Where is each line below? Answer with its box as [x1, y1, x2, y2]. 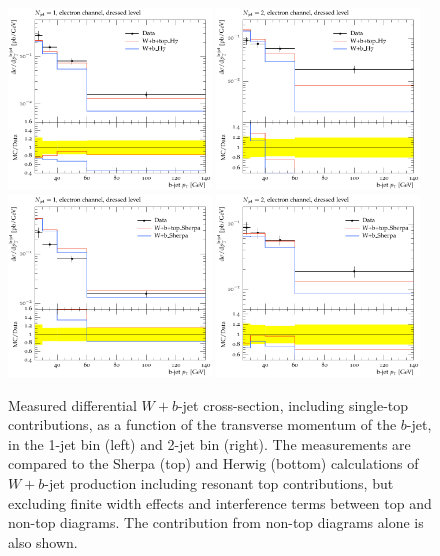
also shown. [8, 531, 78, 552]
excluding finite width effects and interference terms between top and [8, 492, 432, 513]
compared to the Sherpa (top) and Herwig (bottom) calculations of [8, 453, 419, 474]
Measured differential [8, 394, 137, 415]
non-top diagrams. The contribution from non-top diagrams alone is [8, 512, 424, 533]
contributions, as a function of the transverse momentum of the [8, 414, 397, 435]
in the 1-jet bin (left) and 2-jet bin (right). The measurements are [8, 433, 411, 454]
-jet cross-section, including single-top [177, 394, 409, 415]
